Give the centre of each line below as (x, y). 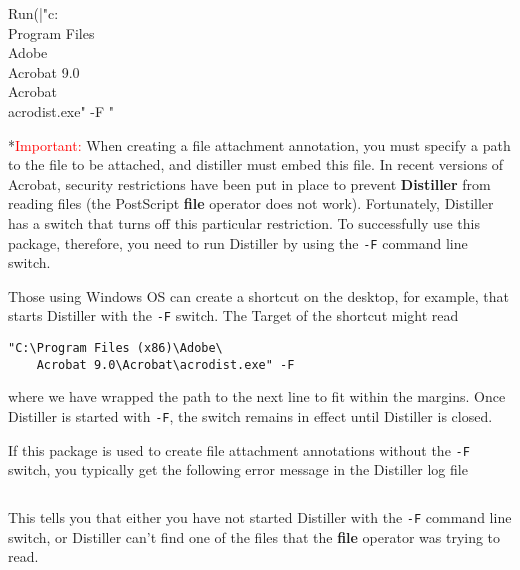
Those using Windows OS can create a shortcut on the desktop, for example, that (259, 295)
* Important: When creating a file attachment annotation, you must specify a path (259, 144)
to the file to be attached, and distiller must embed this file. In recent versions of (256, 164)
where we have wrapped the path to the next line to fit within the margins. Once (257, 396)
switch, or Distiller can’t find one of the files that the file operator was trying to (254, 536)
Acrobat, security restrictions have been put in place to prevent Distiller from (249, 183)
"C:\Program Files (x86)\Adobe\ (115, 348)
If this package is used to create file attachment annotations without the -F (239, 449)
